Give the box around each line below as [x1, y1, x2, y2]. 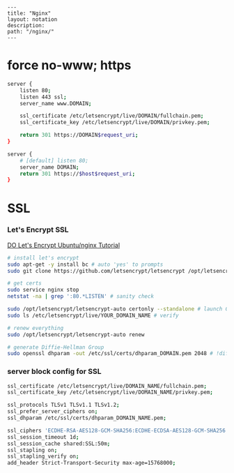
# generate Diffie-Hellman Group [7, 343, 104, 351]
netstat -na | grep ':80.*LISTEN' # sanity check [7, 293, 155, 300]
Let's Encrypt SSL [7, 225, 69, 234]
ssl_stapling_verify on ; [7, 453, 79, 460]
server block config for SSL [7, 367, 102, 377]
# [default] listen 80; [19, 157, 89, 164]
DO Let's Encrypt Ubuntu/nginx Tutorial [7, 241, 120, 249]
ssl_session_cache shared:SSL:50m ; [7, 440, 111, 447]
